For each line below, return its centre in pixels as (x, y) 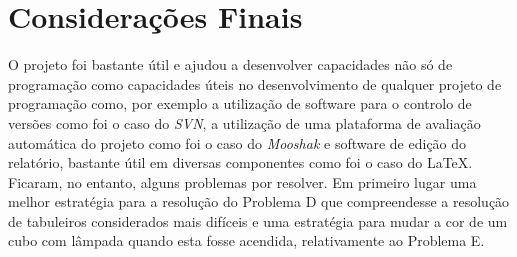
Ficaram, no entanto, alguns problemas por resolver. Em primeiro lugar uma (242, 181)
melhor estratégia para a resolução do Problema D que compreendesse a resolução (259, 201)
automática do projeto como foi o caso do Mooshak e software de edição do (237, 142)
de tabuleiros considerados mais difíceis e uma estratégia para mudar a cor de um (258, 220)
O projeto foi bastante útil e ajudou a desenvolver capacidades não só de (230, 64)
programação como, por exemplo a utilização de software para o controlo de (240, 103)
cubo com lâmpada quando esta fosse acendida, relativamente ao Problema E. (246, 240)
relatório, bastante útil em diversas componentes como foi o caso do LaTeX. (240, 162)
